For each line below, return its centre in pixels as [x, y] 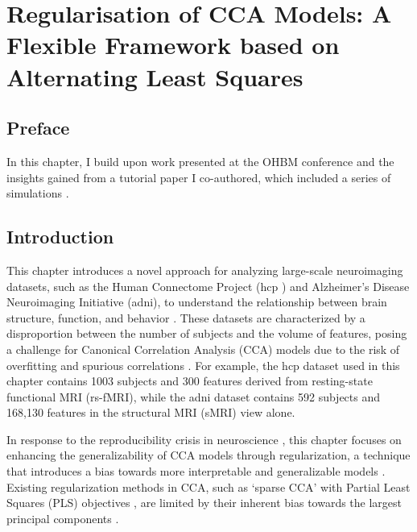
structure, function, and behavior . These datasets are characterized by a [186, 317]
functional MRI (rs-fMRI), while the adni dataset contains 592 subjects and [194, 396]
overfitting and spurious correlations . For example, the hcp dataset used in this [203, 365]
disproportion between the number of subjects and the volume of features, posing [207, 333]
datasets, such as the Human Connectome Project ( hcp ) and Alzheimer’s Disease [208, 286]
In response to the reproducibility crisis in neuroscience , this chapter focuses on [204, 439]
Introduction [60, 237]
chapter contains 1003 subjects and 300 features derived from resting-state [190, 381]
